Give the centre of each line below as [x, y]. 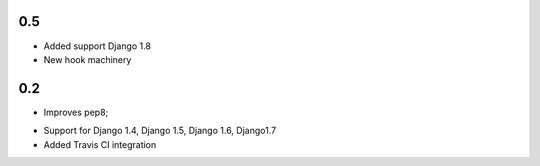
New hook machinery [87, 59]
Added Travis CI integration [100, 144]
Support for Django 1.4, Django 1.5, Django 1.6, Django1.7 [160, 131]
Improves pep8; [76, 112]
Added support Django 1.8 [97, 46]
